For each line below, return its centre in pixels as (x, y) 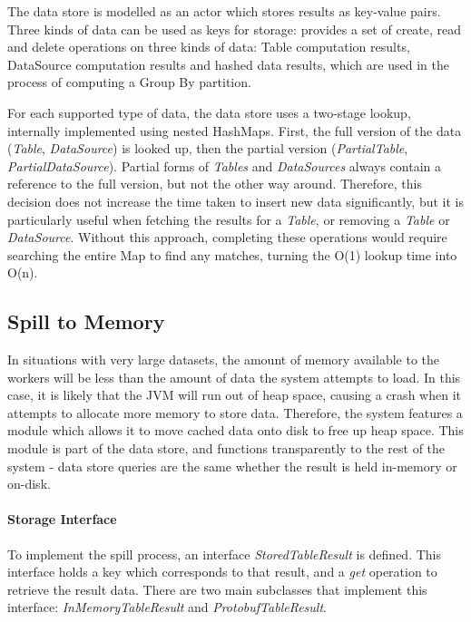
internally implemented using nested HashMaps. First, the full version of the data (235, 130)
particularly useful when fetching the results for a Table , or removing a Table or (229, 219)
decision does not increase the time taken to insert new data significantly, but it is (235, 201)
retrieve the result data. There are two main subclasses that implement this (217, 589)
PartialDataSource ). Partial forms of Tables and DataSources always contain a (224, 165)
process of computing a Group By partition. (129, 82)
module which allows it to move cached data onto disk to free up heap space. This (235, 430)
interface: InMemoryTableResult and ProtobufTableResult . (167, 607)
